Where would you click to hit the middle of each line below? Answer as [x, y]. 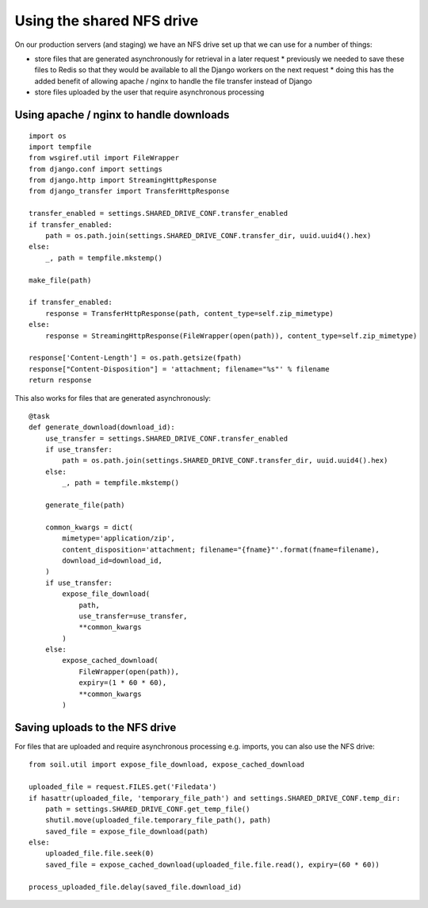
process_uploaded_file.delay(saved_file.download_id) [135, 887]
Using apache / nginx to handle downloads [122, 115]
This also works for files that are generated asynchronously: [113, 398]
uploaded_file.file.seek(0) [99, 854]
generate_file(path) [85, 505]
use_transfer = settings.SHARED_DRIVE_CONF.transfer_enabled [166, 438]
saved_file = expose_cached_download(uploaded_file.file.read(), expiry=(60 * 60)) [212, 864]
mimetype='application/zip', [119, 539]
